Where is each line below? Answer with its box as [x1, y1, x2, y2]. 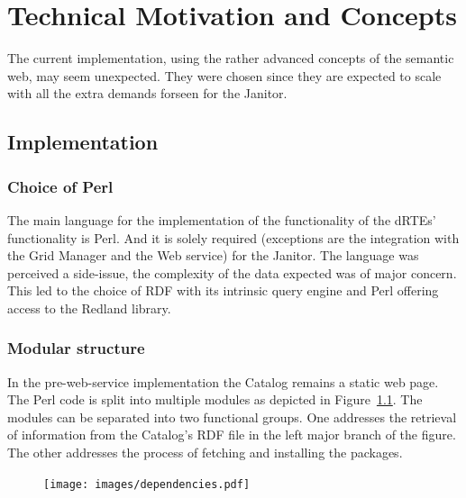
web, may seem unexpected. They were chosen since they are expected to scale [7, 66, 442, 85]
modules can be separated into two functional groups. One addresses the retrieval [7, 407, 457, 426]
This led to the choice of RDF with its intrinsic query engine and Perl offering [7, 281, 439, 300]
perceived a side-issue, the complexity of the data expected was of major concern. [7, 263, 457, 282]
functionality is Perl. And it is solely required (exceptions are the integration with [7, 228, 460, 247]
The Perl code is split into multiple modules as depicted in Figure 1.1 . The [7, 390, 423, 409]
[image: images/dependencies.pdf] [43, 477, 251, 491]
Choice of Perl [7, 175, 114, 197]
